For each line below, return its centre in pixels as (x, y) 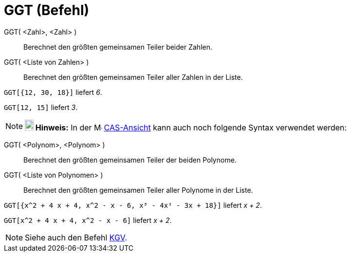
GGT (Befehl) (47, 10)
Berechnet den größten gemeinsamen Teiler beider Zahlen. (118, 47)
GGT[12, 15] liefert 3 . (41, 107)
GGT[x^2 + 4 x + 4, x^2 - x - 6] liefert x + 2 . (88, 220)
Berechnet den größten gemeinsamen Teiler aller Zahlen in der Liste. (133, 77)
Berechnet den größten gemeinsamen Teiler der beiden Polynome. (130, 160)
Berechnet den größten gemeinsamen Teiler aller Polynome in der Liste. (138, 190)
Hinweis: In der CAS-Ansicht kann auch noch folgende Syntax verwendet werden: (191, 127)
